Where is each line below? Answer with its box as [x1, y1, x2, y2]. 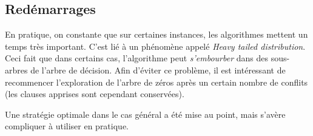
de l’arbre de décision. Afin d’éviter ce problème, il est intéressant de [30, 63, 286, 76]
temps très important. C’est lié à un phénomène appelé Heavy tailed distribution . [5, 39, 306, 52]
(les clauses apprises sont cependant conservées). [5, 87, 184, 100]
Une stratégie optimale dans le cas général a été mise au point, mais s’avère [5, 107, 286, 120]
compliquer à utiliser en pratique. [5, 120, 129, 132]
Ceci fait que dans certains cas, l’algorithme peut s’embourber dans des [5, 52, 269, 64]
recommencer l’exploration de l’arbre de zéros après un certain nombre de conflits [5, 75, 308, 88]
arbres [5, 63, 28, 76]
